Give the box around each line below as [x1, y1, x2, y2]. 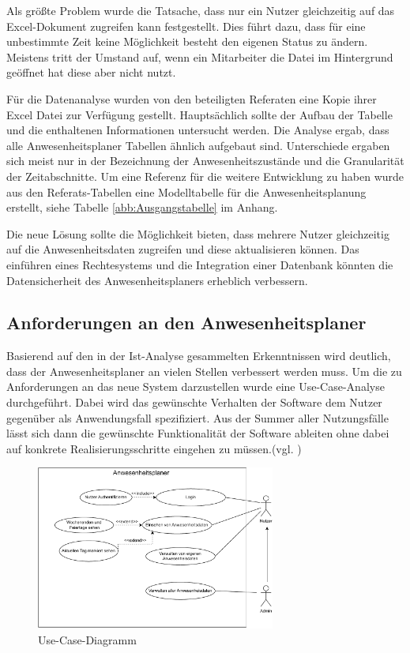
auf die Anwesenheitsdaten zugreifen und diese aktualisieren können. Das [6, 241, 359, 257]
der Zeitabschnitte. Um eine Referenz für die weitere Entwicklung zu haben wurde [6, 167, 404, 184]
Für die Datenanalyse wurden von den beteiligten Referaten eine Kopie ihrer [6, 90, 377, 107]
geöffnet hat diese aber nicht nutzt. [6, 64, 176, 81]
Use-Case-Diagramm [38, 631, 137, 647]
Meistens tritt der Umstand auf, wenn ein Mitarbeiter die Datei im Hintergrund [6, 48, 393, 65]
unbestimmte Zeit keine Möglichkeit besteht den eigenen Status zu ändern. [6, 33, 368, 50]
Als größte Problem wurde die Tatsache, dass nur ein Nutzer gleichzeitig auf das [6, 2, 395, 18]
